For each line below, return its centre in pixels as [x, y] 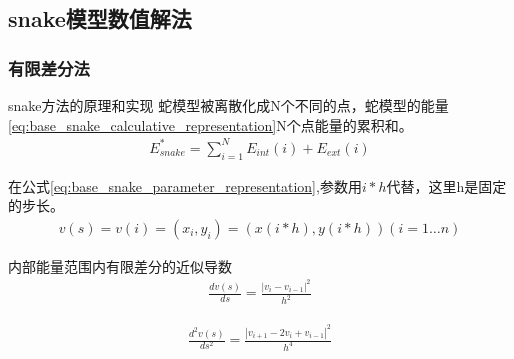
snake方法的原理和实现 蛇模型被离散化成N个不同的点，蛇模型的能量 [228, 105]
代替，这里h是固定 [446, 185]
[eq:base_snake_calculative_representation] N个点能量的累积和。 [210, 124]
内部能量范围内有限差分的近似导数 [120, 265]
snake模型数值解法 [100, 18]
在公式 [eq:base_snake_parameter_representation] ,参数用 [185, 185]
